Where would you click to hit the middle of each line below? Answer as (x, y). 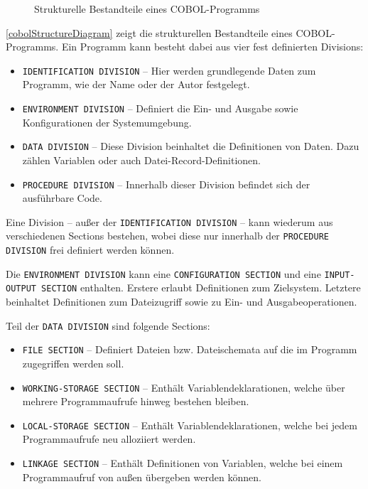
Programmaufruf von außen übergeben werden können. (142, 477)
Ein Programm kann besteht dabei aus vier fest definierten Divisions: (212, 47)
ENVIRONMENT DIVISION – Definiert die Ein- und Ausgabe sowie (160, 108)
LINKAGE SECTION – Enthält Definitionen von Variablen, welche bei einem (183, 463)
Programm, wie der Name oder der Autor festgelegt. (136, 84)
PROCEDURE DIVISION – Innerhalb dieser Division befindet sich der (166, 184)
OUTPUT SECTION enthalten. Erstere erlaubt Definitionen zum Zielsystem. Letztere (183, 288)
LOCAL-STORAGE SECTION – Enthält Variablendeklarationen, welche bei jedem (190, 425)
